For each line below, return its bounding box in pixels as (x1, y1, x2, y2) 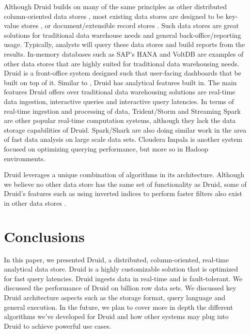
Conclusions (4, 226, 85, 246)
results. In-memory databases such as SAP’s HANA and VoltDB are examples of (4, 48, 244, 59)
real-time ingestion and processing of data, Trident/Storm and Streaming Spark (4, 106, 241, 116)
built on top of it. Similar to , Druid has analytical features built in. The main (4, 77, 237, 87)
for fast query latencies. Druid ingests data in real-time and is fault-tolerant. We (4, 273, 242, 283)
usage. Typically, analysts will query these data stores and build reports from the (4, 39, 245, 49)
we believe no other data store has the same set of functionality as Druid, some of (4, 179, 247, 189)
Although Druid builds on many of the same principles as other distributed (4, 1, 227, 11)
